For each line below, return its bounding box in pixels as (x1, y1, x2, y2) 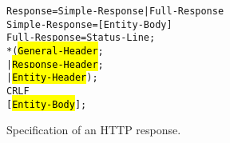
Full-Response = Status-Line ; (6, 32, 156, 44)
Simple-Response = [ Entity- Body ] (6, 18, 172, 30)
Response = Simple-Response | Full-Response (6, 6, 224, 17)
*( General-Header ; (6, 45, 104, 57)
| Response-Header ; (6, 58, 104, 70)
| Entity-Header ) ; (6, 72, 98, 84)
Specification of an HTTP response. (6, 121, 181, 138)
